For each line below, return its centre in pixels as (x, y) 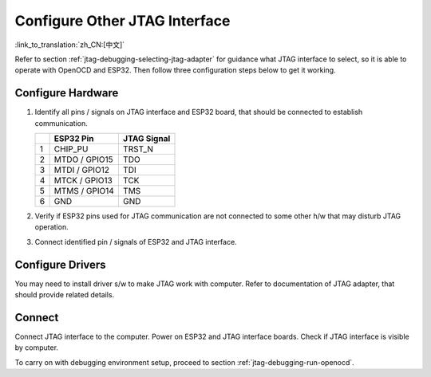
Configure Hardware (67, 93)
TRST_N (138, 149)
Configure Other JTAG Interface (123, 21)
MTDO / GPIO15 (83, 159)
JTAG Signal (146, 139)
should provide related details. (65, 295)
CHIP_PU (71, 149)
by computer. (37, 348)
